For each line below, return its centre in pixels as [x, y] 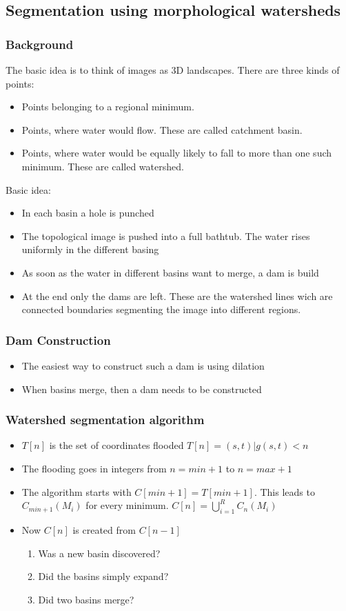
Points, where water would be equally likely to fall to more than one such [177, 153]
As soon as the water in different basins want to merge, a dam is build [170, 272]
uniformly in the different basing [90, 249]
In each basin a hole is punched [88, 213]
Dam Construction [58, 340]
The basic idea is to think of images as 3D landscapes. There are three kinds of [173, 70]
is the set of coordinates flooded [116, 445]
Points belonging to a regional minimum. [108, 107]
